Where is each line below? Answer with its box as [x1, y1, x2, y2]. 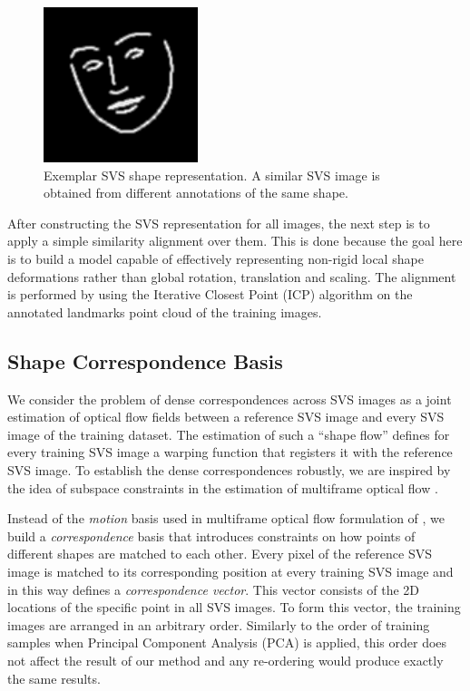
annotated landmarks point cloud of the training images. [7, 302, 322, 321]
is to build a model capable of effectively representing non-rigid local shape [7, 249, 424, 268]
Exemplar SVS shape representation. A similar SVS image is [44, 165, 380, 184]
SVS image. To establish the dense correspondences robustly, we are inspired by [7, 461, 451, 480]
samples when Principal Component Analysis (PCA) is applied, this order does [7, 633, 447, 652]
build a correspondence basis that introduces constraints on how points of [7, 526, 416, 545]
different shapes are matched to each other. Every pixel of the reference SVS [7, 544, 432, 563]
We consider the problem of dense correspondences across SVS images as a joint [7, 389, 452, 408]
